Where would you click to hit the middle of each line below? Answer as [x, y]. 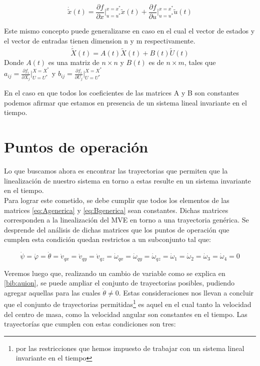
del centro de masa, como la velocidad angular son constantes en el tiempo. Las [126, 314]
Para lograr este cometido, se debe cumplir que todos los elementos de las [117, 200]
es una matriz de [74, 62]
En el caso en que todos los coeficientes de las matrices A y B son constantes [122, 93]
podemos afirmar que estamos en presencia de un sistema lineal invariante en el [125, 102]
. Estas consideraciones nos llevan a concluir [186, 292]
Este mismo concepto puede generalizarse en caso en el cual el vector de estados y [129, 31]
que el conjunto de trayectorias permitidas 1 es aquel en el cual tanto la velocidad [128, 303]
